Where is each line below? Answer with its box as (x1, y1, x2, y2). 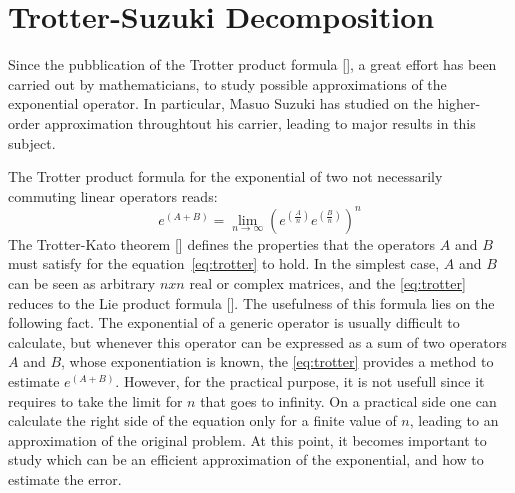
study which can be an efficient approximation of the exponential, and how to (8, 449, 484, 470)
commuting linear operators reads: (8, 185, 218, 206)
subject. (8, 132, 56, 153)
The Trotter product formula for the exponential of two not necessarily (8, 166, 443, 187)
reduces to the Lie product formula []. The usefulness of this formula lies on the (8, 292, 495, 313)
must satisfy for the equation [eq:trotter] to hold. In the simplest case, (8, 253, 440, 274)
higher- (437, 93, 481, 114)
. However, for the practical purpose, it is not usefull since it (115, 370, 485, 391)
